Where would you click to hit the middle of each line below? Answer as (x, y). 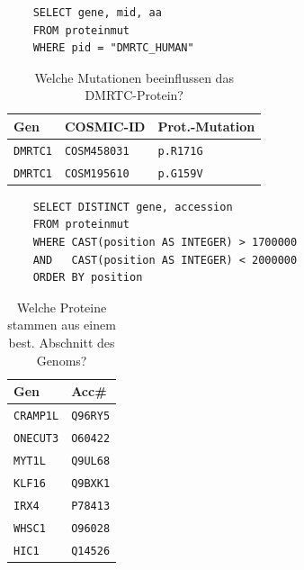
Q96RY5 (91, 416)
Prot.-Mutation (206, 126)
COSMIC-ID (105, 126)
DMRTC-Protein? (134, 95)
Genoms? (62, 360)
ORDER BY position (88, 278)
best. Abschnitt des (62, 343)
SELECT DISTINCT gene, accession (133, 207)
